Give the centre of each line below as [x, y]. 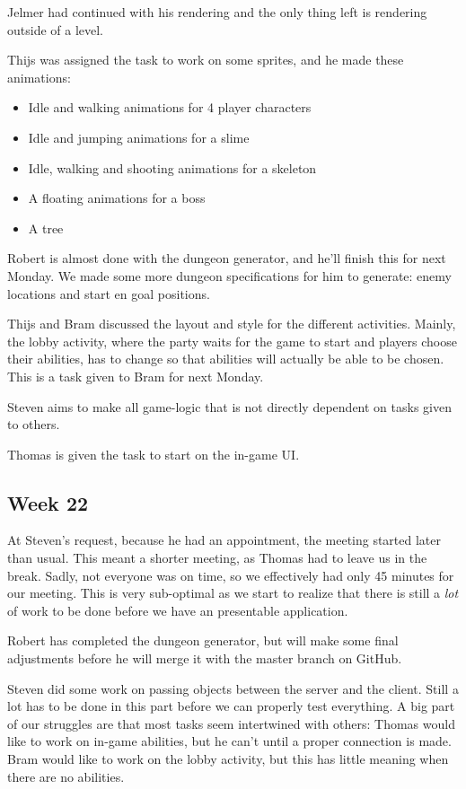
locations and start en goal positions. [109, 293]
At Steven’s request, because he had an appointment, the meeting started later [224, 540]
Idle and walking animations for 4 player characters [170, 107]
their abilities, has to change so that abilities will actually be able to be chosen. [226, 359]
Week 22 [48, 502]
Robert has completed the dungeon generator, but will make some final [203, 640]
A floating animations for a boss [117, 198]
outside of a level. [56, 29]
